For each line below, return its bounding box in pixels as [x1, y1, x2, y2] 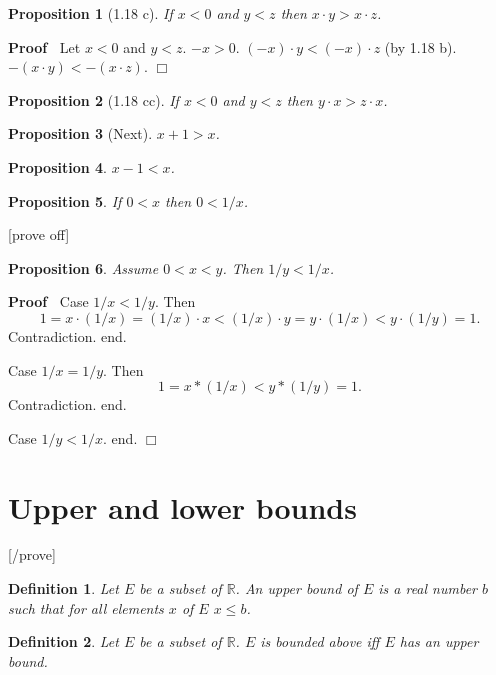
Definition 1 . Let [8, 578, 119, 599]
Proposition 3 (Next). [8, 123, 153, 144]
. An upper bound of [235, 578, 358, 599]
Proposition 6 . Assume [8, 257, 159, 278]
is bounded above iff [260, 631, 380, 652]
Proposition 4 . [8, 156, 107, 177]
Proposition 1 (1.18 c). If [8, 3, 173, 23]
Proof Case [8, 291, 89, 312]
